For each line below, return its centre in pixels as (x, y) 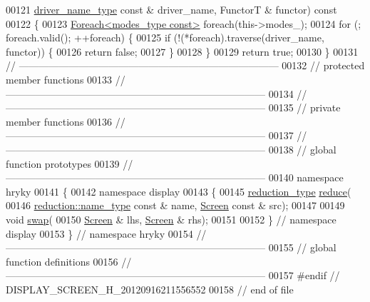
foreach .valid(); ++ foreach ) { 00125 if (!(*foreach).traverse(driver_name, (165, 37)
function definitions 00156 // (69, 261)
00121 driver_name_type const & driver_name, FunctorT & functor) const (171, 9)
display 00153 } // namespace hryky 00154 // (106, 233)
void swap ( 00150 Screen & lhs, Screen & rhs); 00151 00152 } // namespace (171, 219)
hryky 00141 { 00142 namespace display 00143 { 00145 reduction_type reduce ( (179, 191)
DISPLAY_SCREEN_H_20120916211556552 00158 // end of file (150, 289)
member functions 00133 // (66, 79)
